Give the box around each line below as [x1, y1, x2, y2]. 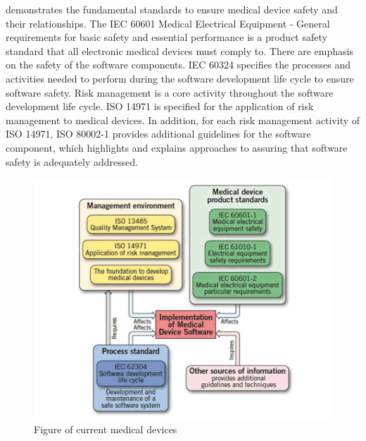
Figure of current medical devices [34, 421, 177, 436]
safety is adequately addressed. [6, 154, 139, 169]
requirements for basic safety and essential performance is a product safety [6, 30, 327, 44]
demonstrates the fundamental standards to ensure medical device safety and [6, 2, 338, 16]
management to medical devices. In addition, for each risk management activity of [6, 112, 360, 127]
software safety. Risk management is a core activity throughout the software [6, 85, 334, 99]
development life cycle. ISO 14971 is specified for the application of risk [6, 99, 314, 114]
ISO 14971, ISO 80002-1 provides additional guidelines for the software [6, 126, 311, 141]
